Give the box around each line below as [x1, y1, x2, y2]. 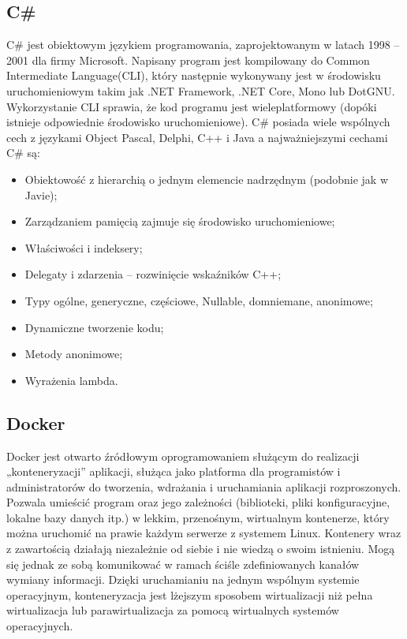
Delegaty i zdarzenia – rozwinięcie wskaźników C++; [24, 266, 282, 282]
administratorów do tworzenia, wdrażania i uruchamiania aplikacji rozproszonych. [6, 478, 401, 495]
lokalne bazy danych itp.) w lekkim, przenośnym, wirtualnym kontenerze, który [6, 509, 390, 525]
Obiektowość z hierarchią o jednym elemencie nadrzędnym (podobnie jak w [24, 170, 389, 187]
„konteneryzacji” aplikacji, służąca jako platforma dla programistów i [6, 463, 341, 480]
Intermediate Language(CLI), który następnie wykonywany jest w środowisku [6, 67, 381, 84]
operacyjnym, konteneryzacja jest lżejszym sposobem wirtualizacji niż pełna [6, 586, 373, 603]
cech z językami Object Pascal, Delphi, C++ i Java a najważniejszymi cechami [6, 129, 388, 145]
